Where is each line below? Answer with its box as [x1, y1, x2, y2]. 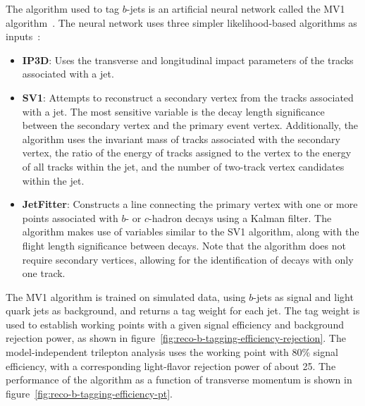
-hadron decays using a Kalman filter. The [148, 210, 332, 225]
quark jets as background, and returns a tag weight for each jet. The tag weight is [6, 303, 360, 318]
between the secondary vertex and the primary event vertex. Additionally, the [22, 118, 359, 133]
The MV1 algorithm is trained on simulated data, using [6, 289, 246, 304]
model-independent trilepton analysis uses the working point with [6, 345, 289, 359]
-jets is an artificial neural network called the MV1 [126, 1, 345, 16]
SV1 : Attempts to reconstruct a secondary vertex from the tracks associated [22, 90, 354, 104]
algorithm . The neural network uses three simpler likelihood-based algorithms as [6, 15, 357, 30]
